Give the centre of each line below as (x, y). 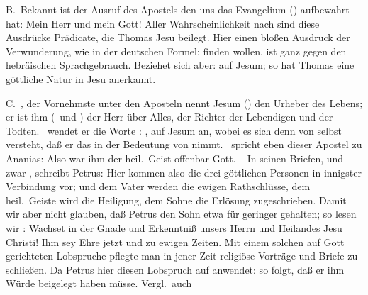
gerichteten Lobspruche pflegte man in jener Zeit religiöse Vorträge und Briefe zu (182, 256)
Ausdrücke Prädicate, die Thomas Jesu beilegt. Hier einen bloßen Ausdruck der (178, 37)
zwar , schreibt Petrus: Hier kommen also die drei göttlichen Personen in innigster (184, 172)
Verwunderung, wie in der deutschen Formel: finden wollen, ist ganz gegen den (176, 51)
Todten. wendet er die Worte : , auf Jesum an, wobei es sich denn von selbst (174, 130)
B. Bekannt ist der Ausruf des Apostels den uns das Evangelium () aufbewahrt (178, 9)
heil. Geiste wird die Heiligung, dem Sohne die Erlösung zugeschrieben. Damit (176, 200)
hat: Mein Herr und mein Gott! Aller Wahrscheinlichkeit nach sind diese (163, 23)
